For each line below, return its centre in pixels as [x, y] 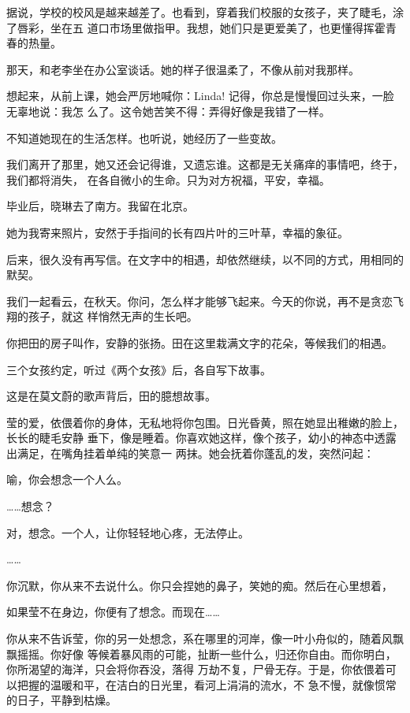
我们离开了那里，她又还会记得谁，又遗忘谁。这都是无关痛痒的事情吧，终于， [205, 164]
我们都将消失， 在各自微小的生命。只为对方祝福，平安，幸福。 [168, 179]
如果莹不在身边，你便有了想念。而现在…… [113, 612]
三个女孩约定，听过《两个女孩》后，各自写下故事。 [139, 369]
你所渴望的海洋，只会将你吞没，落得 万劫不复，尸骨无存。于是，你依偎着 [196, 669]
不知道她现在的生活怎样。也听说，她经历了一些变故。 [144, 137]
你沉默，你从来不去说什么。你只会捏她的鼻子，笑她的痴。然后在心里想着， [199, 585]
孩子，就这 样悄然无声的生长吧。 [113, 316]
